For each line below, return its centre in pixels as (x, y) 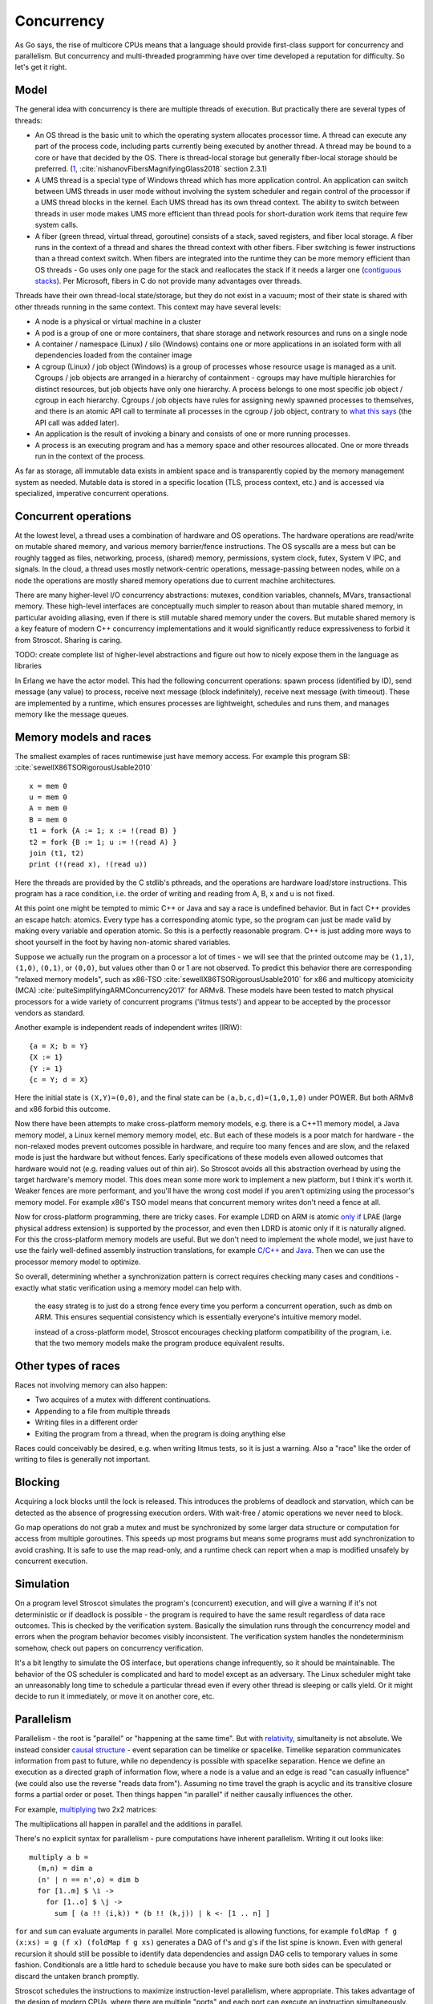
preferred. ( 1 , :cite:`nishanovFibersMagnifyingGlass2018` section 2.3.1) (151, 169)
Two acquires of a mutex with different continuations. (123, 1400)
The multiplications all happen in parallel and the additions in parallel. (129, 1824)
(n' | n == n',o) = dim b (88, 1879)
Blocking (37, 1483)
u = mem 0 (48, 797)
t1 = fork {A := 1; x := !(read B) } (103, 831)
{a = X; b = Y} (59, 1046)
